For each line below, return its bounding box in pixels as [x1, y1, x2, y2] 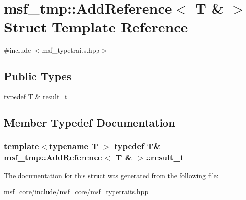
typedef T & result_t [4, 91, 67, 101]
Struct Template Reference [4, 17, 188, 37]
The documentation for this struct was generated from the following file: [4, 170, 219, 180]
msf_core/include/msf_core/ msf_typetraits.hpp [4, 186, 148, 197]
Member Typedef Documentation [4, 115, 175, 130]
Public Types [4, 69, 72, 84]
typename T [49, 140, 98, 152]
